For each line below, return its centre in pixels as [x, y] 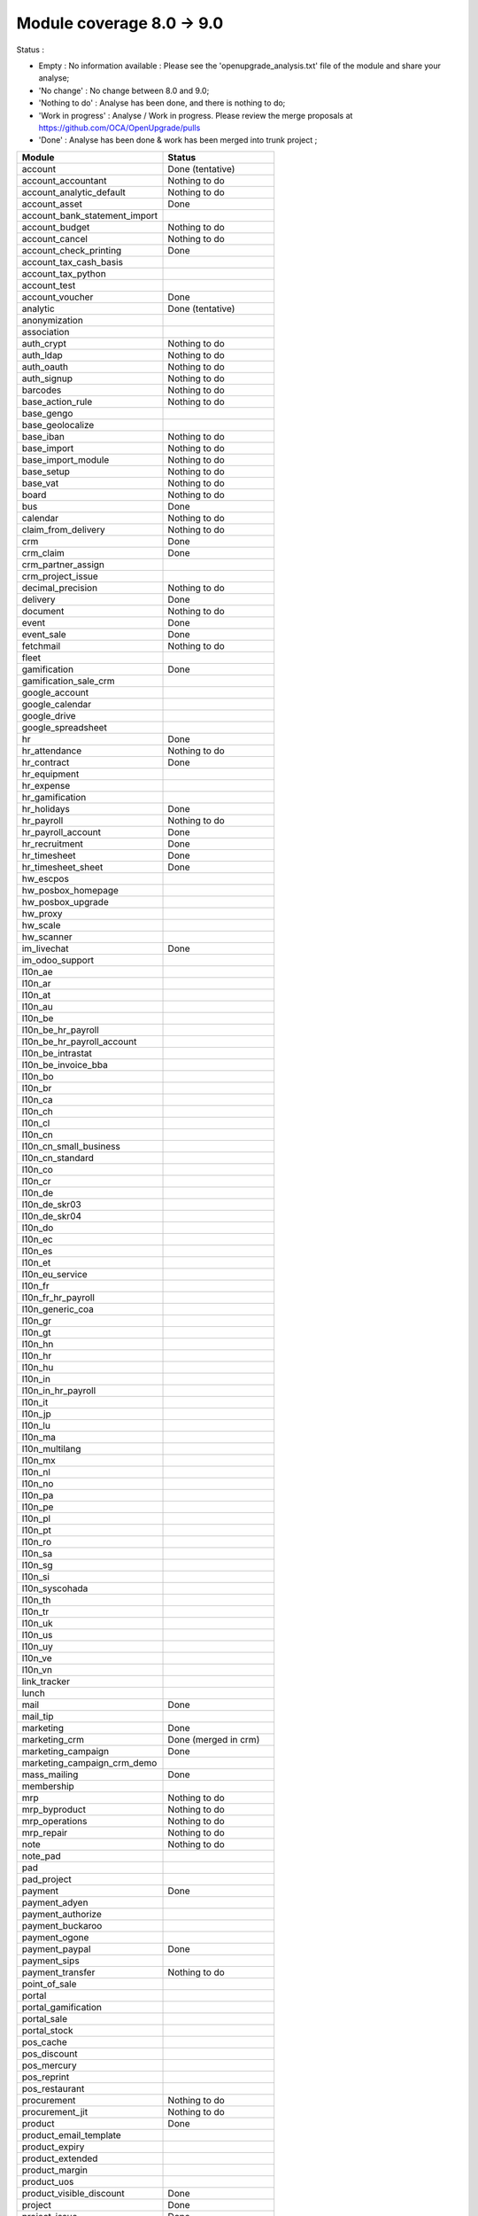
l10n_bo [38, 1076]
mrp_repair [45, 1832]
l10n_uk [37, 1623]
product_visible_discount [73, 2193]
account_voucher [58, 297]
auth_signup [47, 378]
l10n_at [36, 995]
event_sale [44, 634]
